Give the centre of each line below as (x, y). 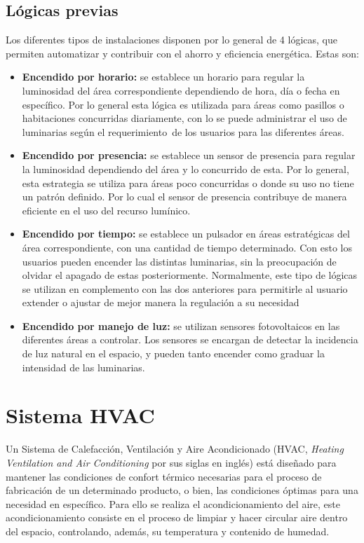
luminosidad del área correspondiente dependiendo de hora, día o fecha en (181, 90)
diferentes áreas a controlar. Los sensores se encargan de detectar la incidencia (190, 339)
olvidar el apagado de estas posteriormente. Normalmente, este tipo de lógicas (190, 275)
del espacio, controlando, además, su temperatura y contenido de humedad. (168, 531)
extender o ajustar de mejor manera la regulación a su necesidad (161, 302)
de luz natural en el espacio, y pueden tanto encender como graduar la (173, 353)
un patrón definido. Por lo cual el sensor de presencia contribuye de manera (184, 197)
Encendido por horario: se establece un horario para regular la (163, 77)
